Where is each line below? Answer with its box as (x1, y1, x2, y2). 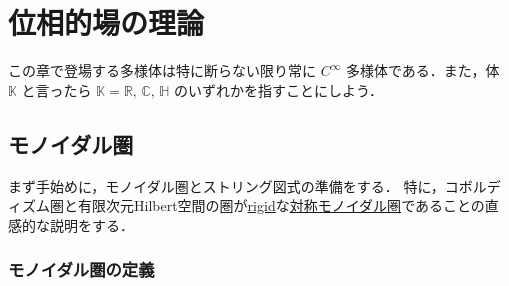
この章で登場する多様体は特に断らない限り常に (8, 60, 316, 81)
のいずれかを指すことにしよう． (174, 79, 383, 100)
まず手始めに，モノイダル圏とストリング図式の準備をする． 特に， (8, 175, 445, 196)
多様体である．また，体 (345, 60, 500, 81)
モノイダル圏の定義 (8, 257, 155, 282)
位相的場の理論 (8, 2, 205, 43)
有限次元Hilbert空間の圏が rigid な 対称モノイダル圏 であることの (77, 195, 485, 216)
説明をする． (49, 214, 134, 235)
